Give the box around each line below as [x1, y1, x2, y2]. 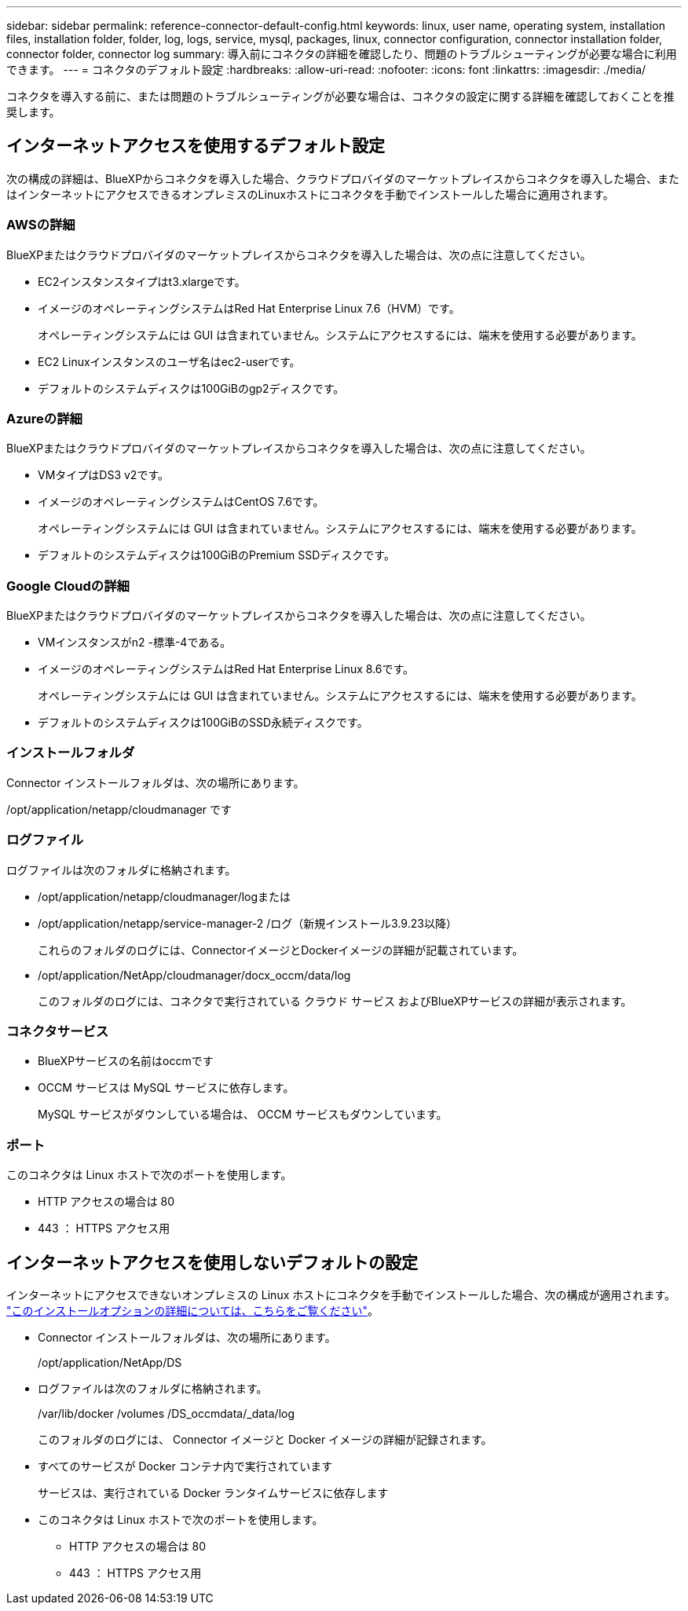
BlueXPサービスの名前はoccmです [38, 1054, 214, 1068]
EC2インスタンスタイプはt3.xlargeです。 [38, 274, 246, 288]
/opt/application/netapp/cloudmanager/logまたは [38, 889, 291, 903]
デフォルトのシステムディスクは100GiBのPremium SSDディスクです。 [38, 548, 395, 562]
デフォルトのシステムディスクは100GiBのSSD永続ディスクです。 [38, 716, 368, 730]
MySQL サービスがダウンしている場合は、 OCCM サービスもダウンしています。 [38, 1108, 448, 1122]
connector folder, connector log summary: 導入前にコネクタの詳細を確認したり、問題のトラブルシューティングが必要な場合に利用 [6, 47, 677, 60]
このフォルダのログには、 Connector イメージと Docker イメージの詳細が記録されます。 [38, 1432, 492, 1446]
